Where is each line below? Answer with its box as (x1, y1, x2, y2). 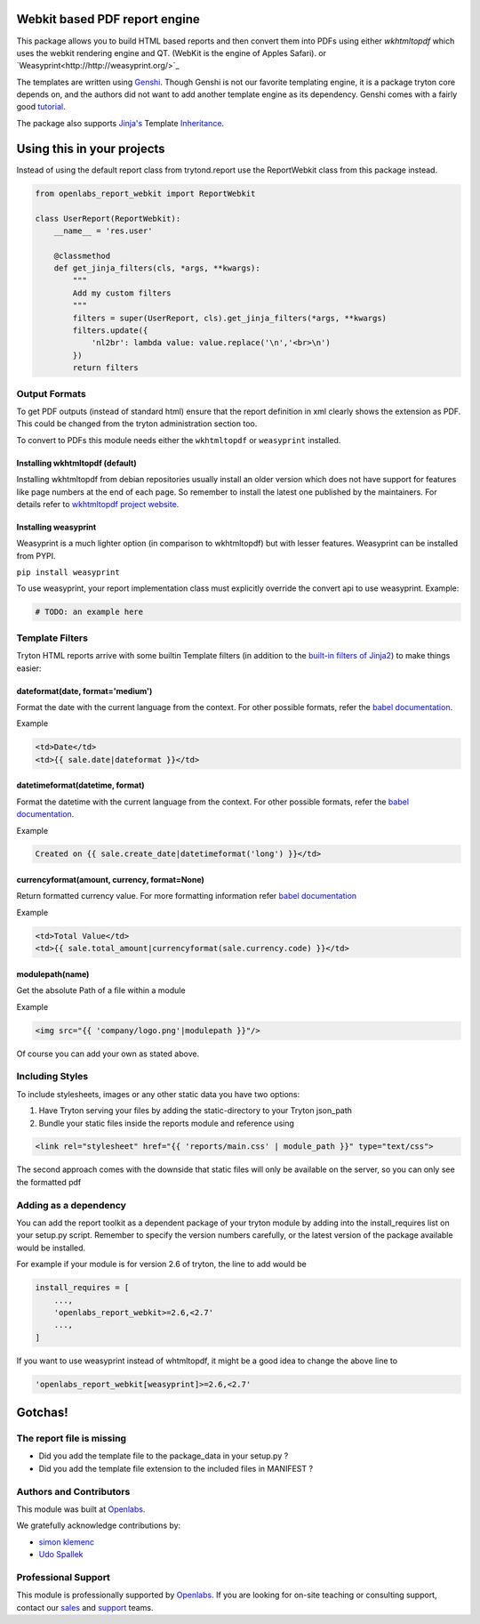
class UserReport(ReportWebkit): (35, 214, 181, 223)
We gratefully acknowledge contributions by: (16, 1520, 181, 1531)
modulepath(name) (16, 968, 90, 979)
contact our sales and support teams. (16, 1602, 154, 1612)
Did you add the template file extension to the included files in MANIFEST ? (38, 1463, 314, 1474)
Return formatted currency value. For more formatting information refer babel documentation (16, 891, 357, 901)
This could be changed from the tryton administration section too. (16, 418, 258, 429)
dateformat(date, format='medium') (16, 685, 153, 696)
